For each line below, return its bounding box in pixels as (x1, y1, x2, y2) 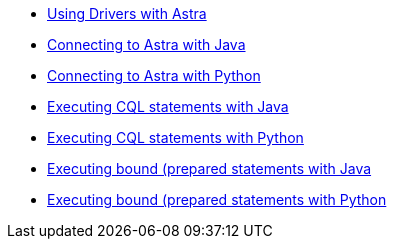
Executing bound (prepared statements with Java (47, 160, 372, 177)
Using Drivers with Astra (47, 5, 207, 22)
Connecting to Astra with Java (47, 36, 246, 53)
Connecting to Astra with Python (47, 67, 261, 84)
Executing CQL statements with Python (47, 129, 304, 146)
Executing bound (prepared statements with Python (47, 191, 387, 208)
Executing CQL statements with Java (47, 98, 289, 115)
